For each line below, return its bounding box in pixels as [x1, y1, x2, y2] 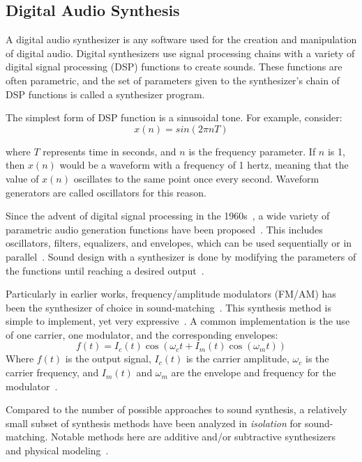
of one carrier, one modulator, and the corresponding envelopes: [6, 327, 278, 341]
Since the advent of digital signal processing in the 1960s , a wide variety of [6, 208, 330, 223]
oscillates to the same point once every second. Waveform [73, 171, 319, 185]
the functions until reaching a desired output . [6, 263, 204, 277]
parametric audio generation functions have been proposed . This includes [6, 222, 323, 236]
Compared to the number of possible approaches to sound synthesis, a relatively [6, 402, 347, 417]
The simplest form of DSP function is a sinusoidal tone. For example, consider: [6, 110, 342, 125]
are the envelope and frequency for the [171, 365, 336, 380]
